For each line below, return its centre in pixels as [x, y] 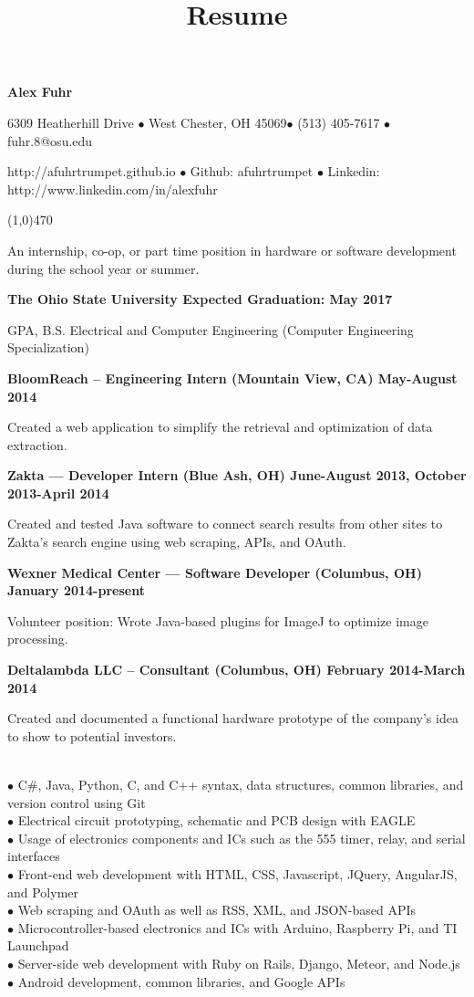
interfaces [34, 856]
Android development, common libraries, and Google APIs [181, 981]
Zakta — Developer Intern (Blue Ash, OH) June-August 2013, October [237, 475]
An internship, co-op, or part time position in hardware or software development [232, 250]
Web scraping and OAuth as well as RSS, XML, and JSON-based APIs [217, 910]
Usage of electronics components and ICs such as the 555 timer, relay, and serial [242, 838]
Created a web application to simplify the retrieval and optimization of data [220, 427]
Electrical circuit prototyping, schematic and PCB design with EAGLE [216, 820]
